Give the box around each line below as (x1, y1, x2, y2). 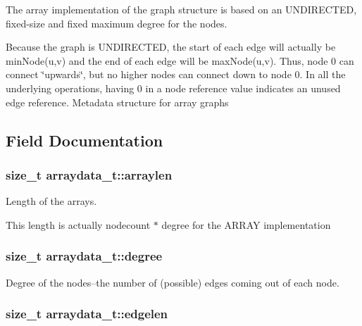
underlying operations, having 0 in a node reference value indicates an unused (6, 80, 341, 95)
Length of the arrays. (6, 194, 97, 208)
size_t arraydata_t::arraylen (6, 165, 173, 183)
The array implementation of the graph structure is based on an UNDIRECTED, (6, 2, 357, 16)
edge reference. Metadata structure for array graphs (6, 94, 229, 109)
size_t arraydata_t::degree (6, 247, 163, 265)
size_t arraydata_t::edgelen (6, 305, 168, 322)
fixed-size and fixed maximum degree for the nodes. (6, 15, 227, 30)
